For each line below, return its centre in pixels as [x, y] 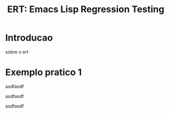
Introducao [29, 38]
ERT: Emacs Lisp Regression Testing [86, 9]
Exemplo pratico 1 [44, 72]
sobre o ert [17, 52]
